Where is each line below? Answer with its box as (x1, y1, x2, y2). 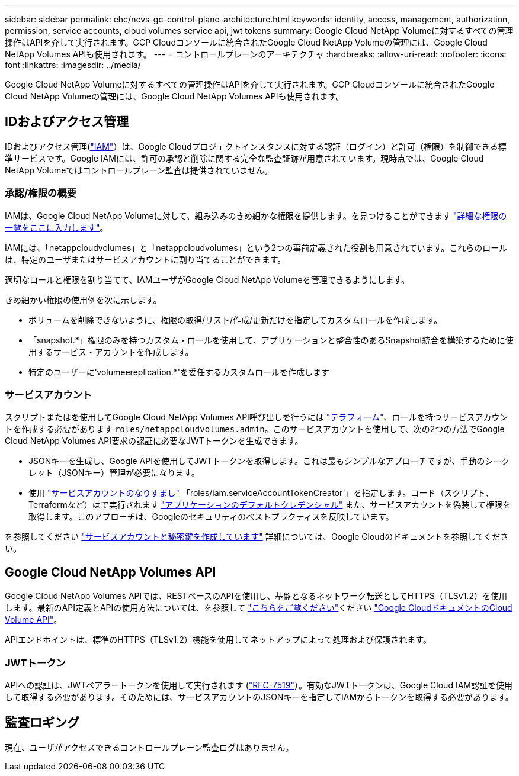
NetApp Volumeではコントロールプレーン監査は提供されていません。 (5, 165, 273, 175)
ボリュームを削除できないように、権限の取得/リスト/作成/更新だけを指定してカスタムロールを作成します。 (28, 314, 443, 325)
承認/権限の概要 (5, 187, 76, 199)
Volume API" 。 (5, 614, 62, 625)
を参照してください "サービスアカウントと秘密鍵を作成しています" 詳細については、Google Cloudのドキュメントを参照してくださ (5, 532, 509, 542)
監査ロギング (5, 715, 79, 730)
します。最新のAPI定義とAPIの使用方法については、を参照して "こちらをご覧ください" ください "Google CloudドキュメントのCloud (5, 603, 512, 613)
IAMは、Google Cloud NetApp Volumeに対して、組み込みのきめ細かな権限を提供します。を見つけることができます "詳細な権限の (5, 210, 507, 221)
